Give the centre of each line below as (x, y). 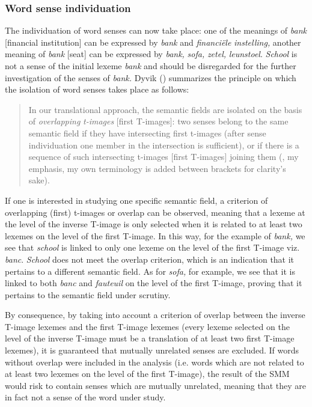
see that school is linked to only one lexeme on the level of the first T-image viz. (152, 247)
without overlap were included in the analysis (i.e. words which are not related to (154, 362)
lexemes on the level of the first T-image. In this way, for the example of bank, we (155, 235)
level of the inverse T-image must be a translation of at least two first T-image (150, 338)
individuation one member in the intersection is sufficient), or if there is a (164, 145)
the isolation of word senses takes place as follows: (97, 89)
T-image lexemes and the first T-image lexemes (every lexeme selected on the (147, 326)
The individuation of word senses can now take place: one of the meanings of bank (156, 30)
